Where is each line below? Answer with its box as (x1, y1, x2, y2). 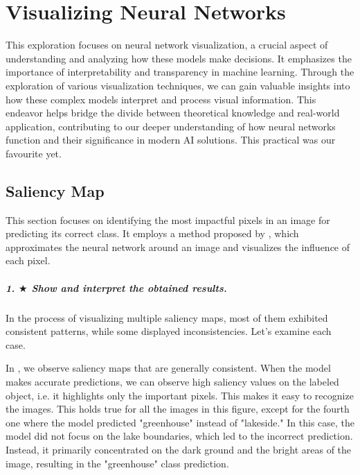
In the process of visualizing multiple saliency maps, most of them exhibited (6, 310, 328, 325)
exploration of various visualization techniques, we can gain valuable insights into (6, 78, 350, 92)
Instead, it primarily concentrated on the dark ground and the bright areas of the (6, 442, 352, 456)
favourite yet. (6, 146, 62, 160)
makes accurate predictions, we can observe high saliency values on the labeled (6, 374, 339, 388)
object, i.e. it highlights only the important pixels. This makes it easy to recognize (6, 388, 354, 402)
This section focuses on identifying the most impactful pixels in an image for (6, 212, 330, 227)
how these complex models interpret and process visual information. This (6, 92, 316, 106)
